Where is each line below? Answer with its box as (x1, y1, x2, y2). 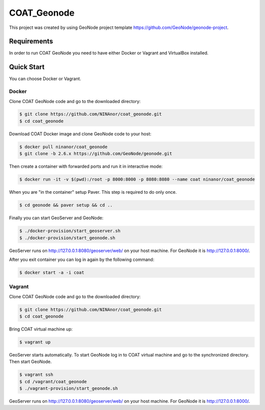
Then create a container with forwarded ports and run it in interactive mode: (9, 163, 163, 169)
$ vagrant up (19, 339, 51, 345)
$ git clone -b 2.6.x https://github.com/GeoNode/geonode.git (19, 151, 172, 156)
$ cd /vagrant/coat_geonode (19, 379, 87, 384)
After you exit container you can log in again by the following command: (9, 256, 155, 262)
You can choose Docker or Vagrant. (9, 76, 81, 82)
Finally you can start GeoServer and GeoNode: (9, 215, 104, 221)
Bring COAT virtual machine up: (9, 326, 73, 332)
